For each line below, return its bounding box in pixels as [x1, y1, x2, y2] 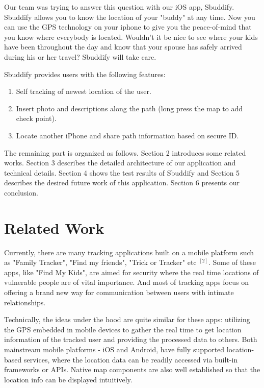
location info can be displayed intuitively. [4, 374, 133, 384]
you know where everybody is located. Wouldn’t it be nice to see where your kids [4, 31, 258, 42]
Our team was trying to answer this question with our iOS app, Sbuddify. [4, 2, 234, 12]
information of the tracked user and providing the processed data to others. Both [4, 334, 257, 345]
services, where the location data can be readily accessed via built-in [23, 354, 238, 365]
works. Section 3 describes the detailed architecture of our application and [4, 157, 236, 168]
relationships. [4, 297, 46, 307]
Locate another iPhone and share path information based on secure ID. [16, 130, 239, 140]
